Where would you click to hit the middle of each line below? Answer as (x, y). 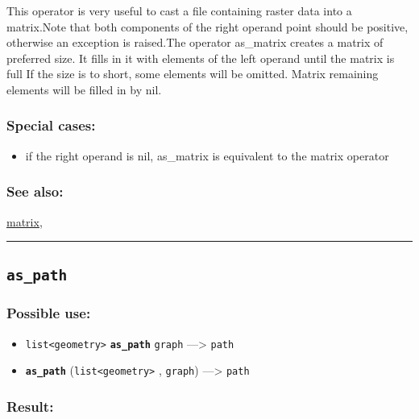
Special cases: (51, 125)
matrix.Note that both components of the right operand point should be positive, (207, 26)
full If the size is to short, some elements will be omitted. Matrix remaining (193, 74)
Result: (30, 406)
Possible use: (49, 313)
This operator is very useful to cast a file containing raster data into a (179, 10)
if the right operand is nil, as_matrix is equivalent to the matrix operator (207, 155)
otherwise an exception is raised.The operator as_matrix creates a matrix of (195, 42)
